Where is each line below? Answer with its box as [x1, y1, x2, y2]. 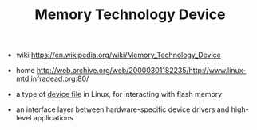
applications [33, 113, 73, 123]
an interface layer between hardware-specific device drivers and [15, 105, 230, 114]
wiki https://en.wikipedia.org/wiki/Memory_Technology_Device [15, 50, 221, 60]
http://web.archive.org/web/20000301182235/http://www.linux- [36, 66, 247, 75]
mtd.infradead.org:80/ [15, 74, 89, 84]
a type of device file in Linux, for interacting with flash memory [15, 90, 223, 99]
